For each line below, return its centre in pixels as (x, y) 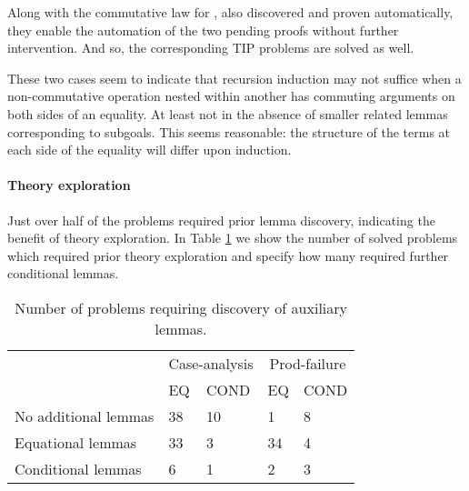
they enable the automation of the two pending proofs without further (203, 30)
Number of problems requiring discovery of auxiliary (181, 307)
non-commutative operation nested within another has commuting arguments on (231, 96)
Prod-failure (308, 363)
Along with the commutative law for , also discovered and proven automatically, (230, 12)
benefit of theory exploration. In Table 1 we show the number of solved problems (233, 238)
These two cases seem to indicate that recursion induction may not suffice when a (234, 78)
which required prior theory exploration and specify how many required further (228, 255)
